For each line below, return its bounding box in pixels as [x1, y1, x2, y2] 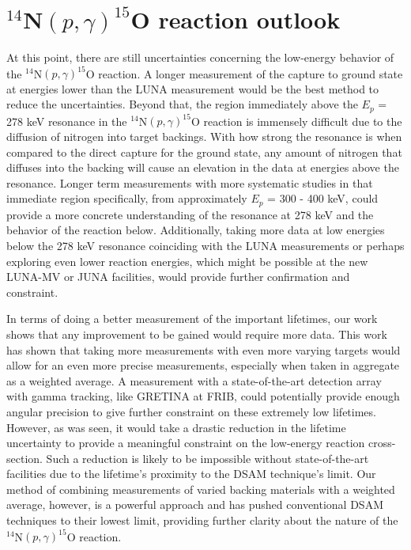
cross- [368, 434, 396, 451]
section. [6, 449, 43, 466]
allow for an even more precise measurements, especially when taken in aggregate [6, 357, 400, 374]
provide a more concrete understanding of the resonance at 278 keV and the [6, 206, 374, 222]
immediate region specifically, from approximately [6, 190, 247, 207]
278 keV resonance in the [6, 112, 127, 129]
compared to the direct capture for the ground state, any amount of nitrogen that [6, 143, 402, 160]
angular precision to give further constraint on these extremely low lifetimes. [6, 403, 376, 419]
